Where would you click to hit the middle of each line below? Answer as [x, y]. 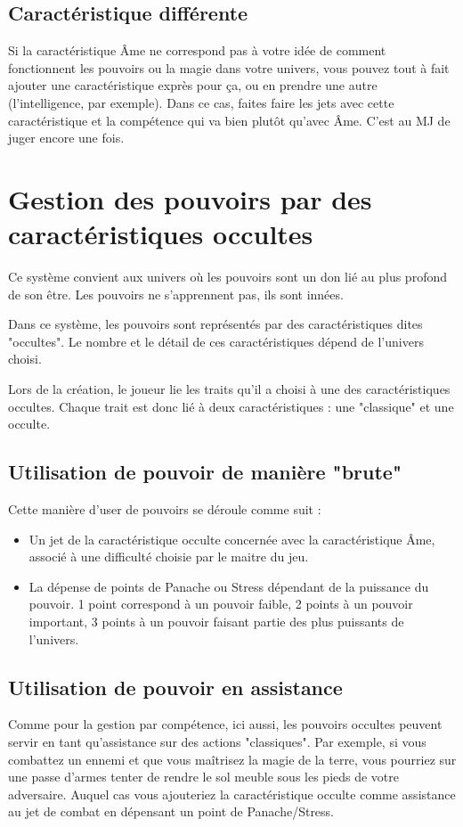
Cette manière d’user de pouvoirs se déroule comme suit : [165, 509]
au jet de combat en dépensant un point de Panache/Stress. [171, 811]
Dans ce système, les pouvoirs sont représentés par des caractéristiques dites [215, 324]
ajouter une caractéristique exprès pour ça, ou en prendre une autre [193, 85]
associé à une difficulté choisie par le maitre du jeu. [169, 557]
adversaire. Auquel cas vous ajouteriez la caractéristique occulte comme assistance [232, 794]
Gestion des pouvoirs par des [190, 198]
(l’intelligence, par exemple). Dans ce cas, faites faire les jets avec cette [201, 102]
